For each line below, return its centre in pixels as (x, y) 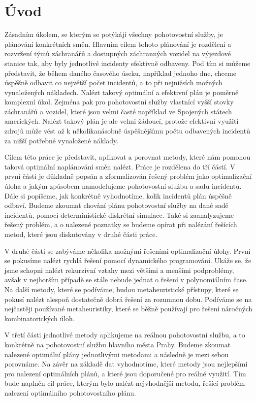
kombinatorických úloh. (40, 318)
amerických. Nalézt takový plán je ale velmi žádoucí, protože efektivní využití (122, 121)
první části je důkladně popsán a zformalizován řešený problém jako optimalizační (128, 176)
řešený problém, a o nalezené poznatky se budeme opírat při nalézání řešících (121, 224)
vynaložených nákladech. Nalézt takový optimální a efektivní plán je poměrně (122, 92)
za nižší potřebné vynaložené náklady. (62, 140)
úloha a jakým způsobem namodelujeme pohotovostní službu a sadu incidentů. (123, 186)
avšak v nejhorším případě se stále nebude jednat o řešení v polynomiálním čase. (126, 280)
